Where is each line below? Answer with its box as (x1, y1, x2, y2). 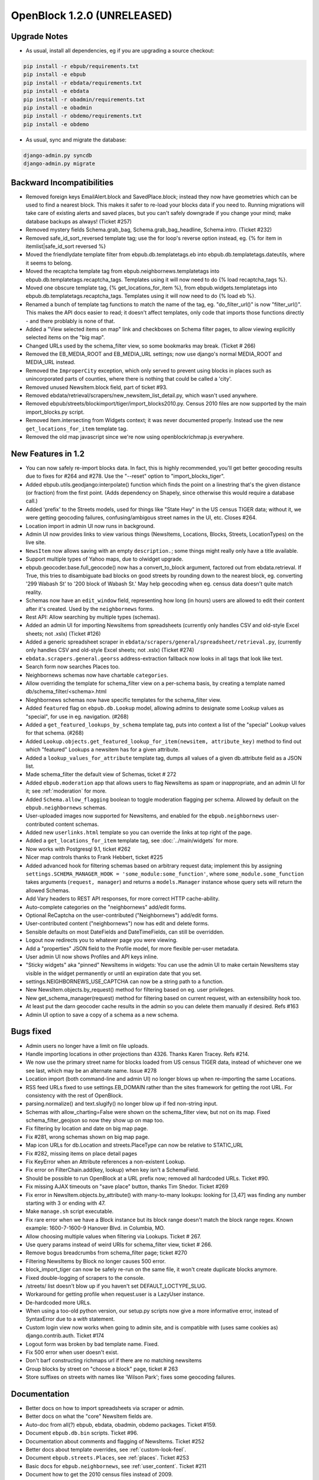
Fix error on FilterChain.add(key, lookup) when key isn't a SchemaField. (25, 1166, 200, 1173)
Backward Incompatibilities (11, 178, 114, 188)
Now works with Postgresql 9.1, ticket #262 (25, 845, 131, 852)
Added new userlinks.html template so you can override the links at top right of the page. (25, 829, 252, 836)
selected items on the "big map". (25, 334, 106, 341)
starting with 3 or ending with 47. (25, 1199, 106, 1206)
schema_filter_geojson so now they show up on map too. (25, 1117, 164, 1124)
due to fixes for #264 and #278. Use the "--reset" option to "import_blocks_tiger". (25, 472, 225, 480)
